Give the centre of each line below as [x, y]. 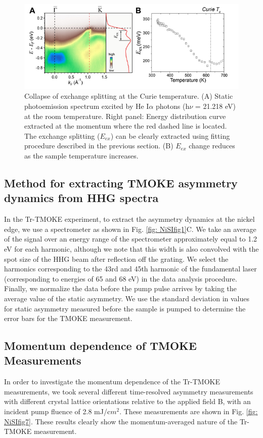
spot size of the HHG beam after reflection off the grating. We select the [116, 258]
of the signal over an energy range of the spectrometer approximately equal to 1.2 [131, 239]
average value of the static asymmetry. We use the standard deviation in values [127, 298]
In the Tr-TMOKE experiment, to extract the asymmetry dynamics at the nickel [129, 219]
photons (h [173, 106]
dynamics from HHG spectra [81, 198]
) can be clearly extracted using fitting [170, 135]
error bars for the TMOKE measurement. [68, 318]
